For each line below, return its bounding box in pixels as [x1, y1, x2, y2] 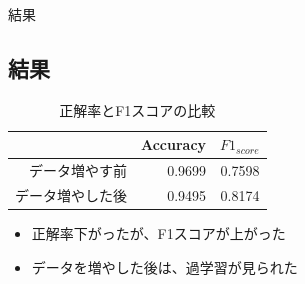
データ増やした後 [15, 185, 127, 206]
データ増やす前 [29, 160, 127, 181]
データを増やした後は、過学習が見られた [31, 256, 298, 277]
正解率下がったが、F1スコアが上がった [31, 223, 286, 244]
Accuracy [141, 134, 207, 155]
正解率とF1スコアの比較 [59, 99, 216, 120]
